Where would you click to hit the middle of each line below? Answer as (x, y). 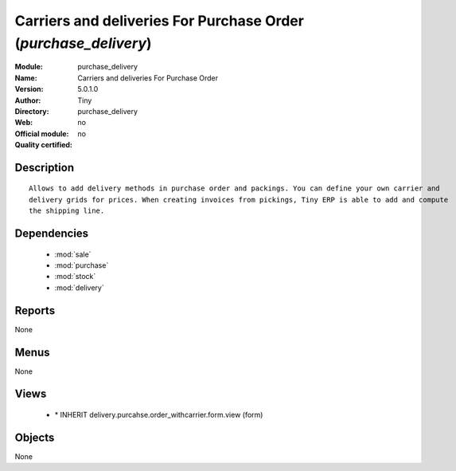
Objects (35, 437)
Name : (26, 78)
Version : (29, 89)
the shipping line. (67, 211)
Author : (28, 100)
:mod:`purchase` (82, 265)
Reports (35, 310)
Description (45, 167)
